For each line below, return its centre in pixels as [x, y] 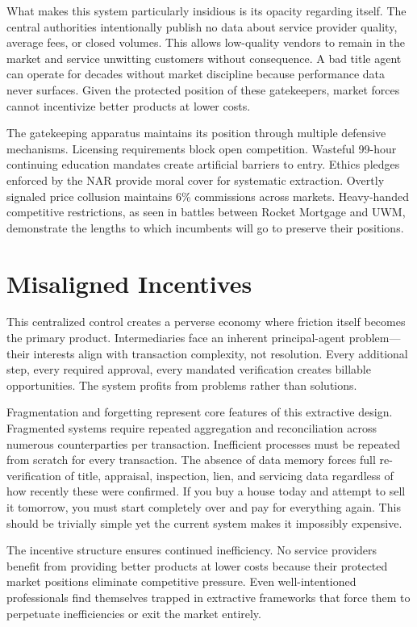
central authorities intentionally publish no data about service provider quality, [202, 26]
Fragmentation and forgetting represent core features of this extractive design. [200, 412]
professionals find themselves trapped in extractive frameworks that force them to [208, 597]
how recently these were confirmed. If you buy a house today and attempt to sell [206, 491]
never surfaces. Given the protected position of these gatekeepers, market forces [203, 89]
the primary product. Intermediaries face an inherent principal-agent [176, 338]
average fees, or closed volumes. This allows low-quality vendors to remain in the [206, 42]
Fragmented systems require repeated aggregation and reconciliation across [192, 428]
